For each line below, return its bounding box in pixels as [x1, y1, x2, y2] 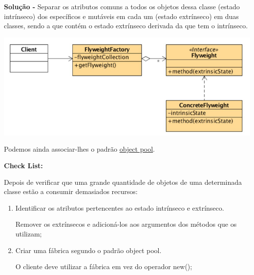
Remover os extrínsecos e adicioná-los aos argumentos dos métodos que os [15, 219, 237, 229]
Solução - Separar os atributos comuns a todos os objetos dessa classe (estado [4, 1, 240, 11]
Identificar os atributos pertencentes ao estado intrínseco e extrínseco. [15, 202, 224, 213]
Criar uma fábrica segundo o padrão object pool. [15, 245, 162, 255]
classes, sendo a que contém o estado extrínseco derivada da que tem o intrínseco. [4, 20, 248, 31]
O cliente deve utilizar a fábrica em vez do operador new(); [15, 261, 192, 272]
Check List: [4, 160, 43, 171]
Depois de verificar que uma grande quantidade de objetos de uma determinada [4, 177, 242, 187]
